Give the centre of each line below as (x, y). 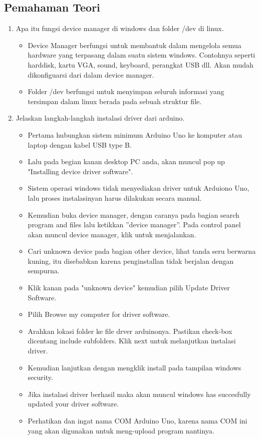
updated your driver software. (73, 404)
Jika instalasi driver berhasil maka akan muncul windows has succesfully (139, 394)
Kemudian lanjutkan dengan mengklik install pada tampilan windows (135, 367)
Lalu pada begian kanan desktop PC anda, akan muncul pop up (126, 161)
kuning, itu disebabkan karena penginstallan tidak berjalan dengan (131, 261)
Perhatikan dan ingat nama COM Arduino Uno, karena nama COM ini (138, 421)
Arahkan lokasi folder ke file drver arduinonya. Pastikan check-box (130, 331)
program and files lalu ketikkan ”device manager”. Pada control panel (134, 225)
